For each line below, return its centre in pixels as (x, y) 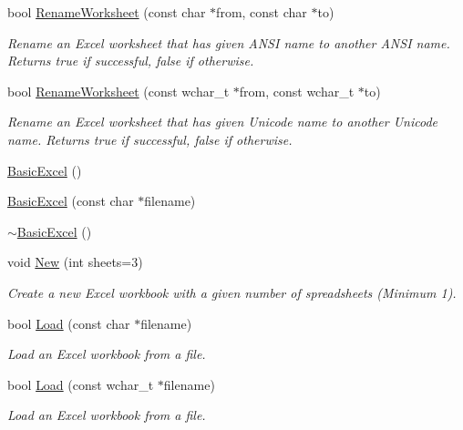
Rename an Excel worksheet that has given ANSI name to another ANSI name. (229, 42)
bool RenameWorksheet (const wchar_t (118, 91)
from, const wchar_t (297, 91)
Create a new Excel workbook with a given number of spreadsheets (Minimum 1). (232, 292)
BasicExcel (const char (71, 201)
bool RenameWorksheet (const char (107, 12)
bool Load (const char (69, 323)
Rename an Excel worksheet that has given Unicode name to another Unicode (223, 122)
